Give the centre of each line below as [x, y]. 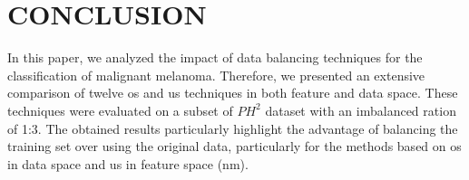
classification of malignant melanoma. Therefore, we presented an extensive [216, 75]
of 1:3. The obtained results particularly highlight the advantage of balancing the [233, 128]
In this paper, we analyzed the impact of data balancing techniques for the [215, 57]
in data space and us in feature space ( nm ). [128, 163]
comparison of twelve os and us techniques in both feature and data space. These [233, 93]
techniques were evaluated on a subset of [120, 110]
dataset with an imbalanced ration [361, 110]
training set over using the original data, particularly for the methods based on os [234, 146]
